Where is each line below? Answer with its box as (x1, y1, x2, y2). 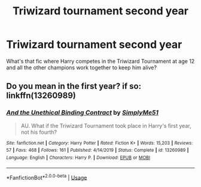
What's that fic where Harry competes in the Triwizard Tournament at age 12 (6, 57, 195, 65)
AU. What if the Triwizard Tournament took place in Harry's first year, (20, 122, 191, 129)
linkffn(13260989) (6, 91, 76, 101)
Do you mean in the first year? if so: (6, 81, 142, 91)
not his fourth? (20, 128, 57, 136)
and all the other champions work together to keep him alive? (6, 64, 157, 71)
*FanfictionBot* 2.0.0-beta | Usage (6, 173, 87, 181)
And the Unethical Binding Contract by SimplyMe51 (6, 109, 159, 117)
